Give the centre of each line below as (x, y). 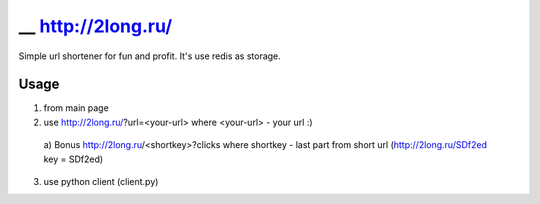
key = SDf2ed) (73, 159)
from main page (76, 108)
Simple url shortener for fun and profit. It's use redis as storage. (150, 56)
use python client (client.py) (101, 182)
